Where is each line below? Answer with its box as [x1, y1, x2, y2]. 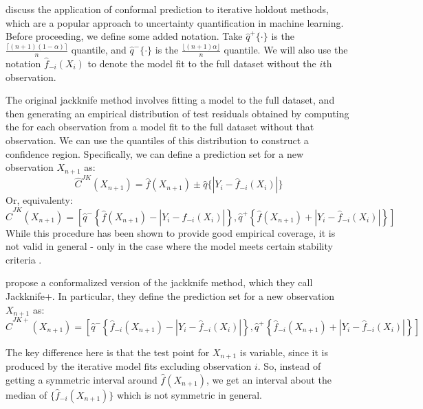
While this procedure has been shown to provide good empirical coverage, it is [6, 225, 336, 239]
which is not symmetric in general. [116, 387, 262, 401]
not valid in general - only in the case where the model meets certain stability [6, 239, 333, 253]
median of [6, 387, 47, 401]
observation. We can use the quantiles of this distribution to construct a [6, 132, 309, 147]
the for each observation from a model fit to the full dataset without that [6, 119, 314, 134]
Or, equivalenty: [6, 193, 73, 207]
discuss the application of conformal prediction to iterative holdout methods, [6, 2, 329, 16]
